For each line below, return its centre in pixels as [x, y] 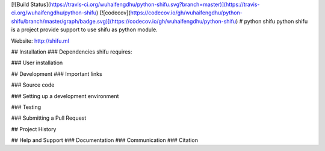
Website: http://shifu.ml [40, 41]
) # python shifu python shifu [272, 21]
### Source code [33, 85]
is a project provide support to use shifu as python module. [84, 29]
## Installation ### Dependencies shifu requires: [72, 52]
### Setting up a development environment [65, 96]
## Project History [34, 129]
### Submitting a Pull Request [49, 118]
